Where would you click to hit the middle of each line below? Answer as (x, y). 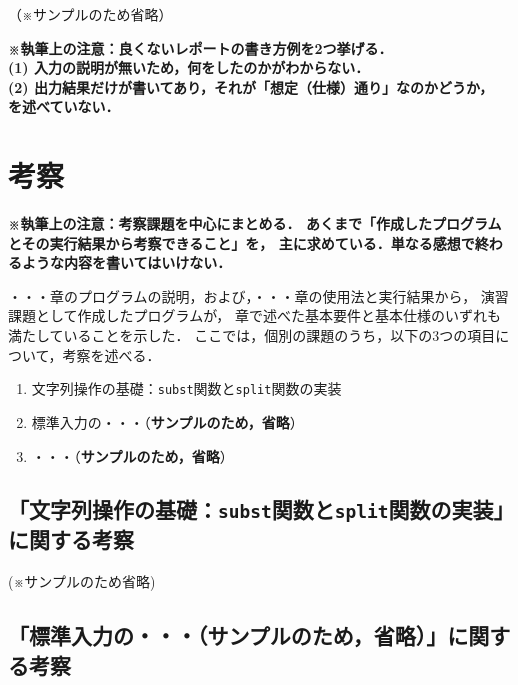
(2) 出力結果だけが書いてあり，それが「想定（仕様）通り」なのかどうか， (251, 86)
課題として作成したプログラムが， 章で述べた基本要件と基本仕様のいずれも (254, 315)
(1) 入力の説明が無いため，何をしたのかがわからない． (189, 67)
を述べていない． (64, 106)
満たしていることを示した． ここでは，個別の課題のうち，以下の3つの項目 (252, 335)
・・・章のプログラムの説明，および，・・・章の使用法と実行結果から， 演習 (258, 295)
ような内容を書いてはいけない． (126, 262)
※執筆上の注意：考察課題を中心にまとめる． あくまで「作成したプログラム (255, 223)
